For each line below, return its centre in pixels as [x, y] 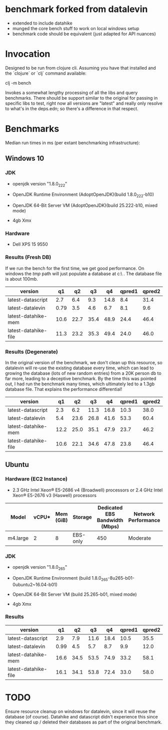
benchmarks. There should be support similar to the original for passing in [81, 98]
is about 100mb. [22, 279]
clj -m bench [18, 83]
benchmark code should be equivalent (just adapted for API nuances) [84, 34]
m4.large [18, 538]
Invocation [28, 54]
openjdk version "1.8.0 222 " [40, 184]
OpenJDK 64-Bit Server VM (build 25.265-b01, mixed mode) [74, 594]
